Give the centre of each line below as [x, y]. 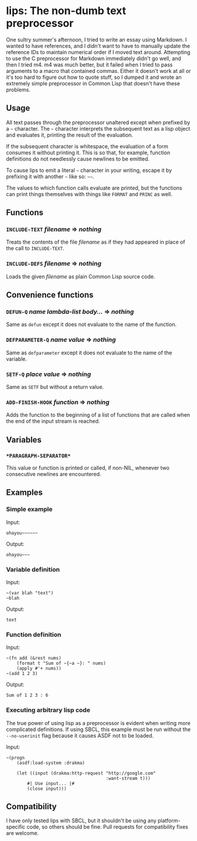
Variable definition [33, 569]
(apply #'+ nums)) [39, 669]
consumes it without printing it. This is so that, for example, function [88, 152]
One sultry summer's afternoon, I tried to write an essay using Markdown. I [96, 39]
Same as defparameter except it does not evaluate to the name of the [89, 353]
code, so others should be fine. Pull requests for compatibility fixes [108, 827]
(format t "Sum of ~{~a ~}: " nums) [62, 663]
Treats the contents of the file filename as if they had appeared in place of [96, 242]
